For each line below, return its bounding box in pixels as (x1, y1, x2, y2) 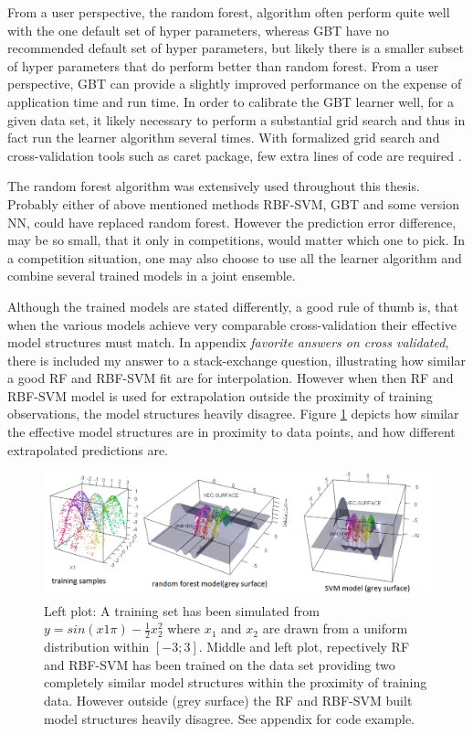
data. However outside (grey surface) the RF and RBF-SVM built (44, 690, 413, 709)
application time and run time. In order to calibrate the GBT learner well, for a (7, 91, 455, 111)
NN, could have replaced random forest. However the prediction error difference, (7, 212, 457, 231)
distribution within (44, 637, 150, 656)
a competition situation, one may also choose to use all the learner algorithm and (7, 248, 462, 267)
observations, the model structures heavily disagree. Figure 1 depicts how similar (7, 404, 459, 423)
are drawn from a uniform (262, 619, 408, 638)
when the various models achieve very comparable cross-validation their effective (7, 314, 457, 334)
